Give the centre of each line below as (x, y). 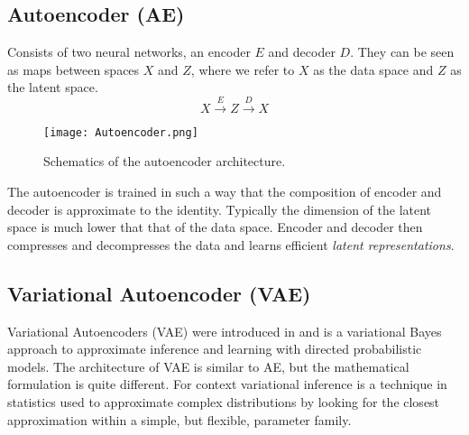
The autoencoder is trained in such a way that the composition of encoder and (225, 192)
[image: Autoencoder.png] (121, 132)
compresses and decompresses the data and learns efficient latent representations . (231, 244)
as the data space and (373, 69)
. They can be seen (402, 52)
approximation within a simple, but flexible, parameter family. (179, 419)
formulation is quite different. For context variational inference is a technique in (227, 384)
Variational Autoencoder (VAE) (159, 293)
